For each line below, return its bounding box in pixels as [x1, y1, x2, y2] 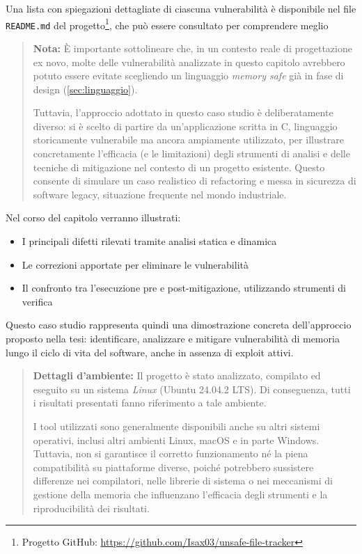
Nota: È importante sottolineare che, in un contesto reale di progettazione [33, 40, 352, 55]
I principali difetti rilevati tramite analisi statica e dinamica [22, 234, 277, 248]
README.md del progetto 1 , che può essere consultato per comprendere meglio [6, 15, 329, 32]
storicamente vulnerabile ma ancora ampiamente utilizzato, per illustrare [33, 132, 344, 147]
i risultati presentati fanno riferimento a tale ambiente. [33, 395, 267, 410]
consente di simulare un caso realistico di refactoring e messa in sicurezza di [33, 173, 356, 188]
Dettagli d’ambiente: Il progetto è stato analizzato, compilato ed [33, 368, 321, 383]
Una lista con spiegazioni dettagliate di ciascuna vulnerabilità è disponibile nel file [6, 1, 356, 15]
